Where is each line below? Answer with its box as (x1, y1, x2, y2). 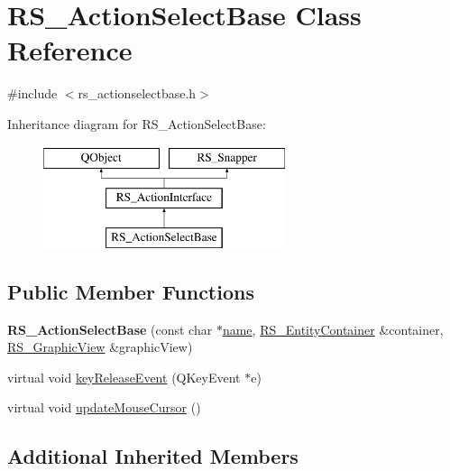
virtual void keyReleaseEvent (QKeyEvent (7, 367, 241, 386)
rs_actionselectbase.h (78, 84, 197, 103)
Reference (7, 32, 133, 69)
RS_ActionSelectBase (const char (7, 319, 213, 338)
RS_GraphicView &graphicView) (7, 337, 193, 356)
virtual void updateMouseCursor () (7, 398, 201, 417)
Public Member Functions (7, 277, 254, 305)
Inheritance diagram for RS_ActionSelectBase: (7, 114, 266, 133)
